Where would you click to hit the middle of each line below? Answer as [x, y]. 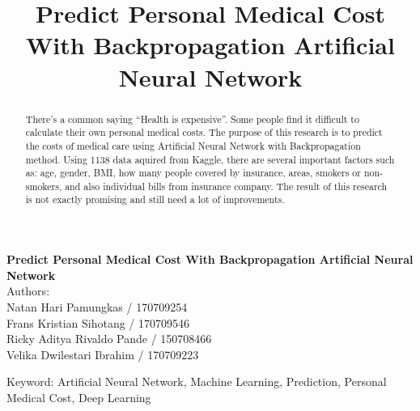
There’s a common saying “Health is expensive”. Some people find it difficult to [192, 119]
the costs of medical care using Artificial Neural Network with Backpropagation [193, 145]
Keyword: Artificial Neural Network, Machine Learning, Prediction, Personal [197, 381]
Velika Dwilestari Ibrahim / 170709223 [103, 354]
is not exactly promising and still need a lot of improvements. [155, 199]
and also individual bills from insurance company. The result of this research [226, 186]
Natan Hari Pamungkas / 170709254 [97, 306]
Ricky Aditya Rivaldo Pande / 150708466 [109, 339]
